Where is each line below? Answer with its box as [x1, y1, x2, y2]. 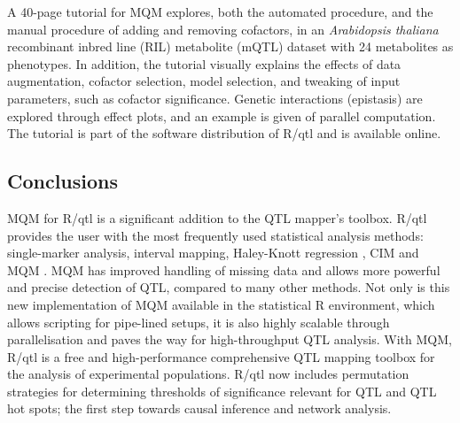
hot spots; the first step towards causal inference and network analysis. [7, 399, 392, 418]
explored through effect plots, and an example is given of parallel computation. [7, 106, 436, 125]
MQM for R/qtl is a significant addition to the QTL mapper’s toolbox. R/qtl [7, 208, 427, 227]
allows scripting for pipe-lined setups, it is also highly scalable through [7, 312, 390, 331]
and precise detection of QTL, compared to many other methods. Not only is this [7, 278, 450, 296]
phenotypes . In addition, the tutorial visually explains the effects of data [7, 54, 402, 73]
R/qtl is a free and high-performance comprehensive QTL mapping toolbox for [7, 347, 435, 365]
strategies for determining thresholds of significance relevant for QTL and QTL [7, 381, 437, 400]
